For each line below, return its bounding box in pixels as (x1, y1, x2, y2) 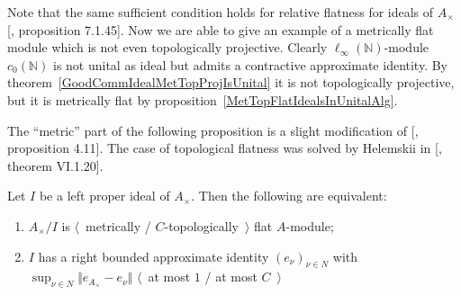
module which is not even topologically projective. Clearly (7, 38, 328, 57)
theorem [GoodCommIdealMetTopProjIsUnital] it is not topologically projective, (7, 73, 455, 92)
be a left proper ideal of (39, 186, 170, 205)
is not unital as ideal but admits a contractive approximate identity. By (52, 55, 448, 74)
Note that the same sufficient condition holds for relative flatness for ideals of (7, 3, 434, 21)
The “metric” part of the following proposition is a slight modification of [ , (7, 121, 419, 139)
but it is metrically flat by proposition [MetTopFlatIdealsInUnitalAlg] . (7, 90, 398, 109)
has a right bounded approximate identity (38, 246, 269, 265)
